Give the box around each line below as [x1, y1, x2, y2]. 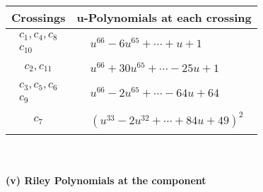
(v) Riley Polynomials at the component [6, 173, 206, 188]
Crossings [11, 9, 66, 25]
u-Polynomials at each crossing [76, 9, 252, 25]
